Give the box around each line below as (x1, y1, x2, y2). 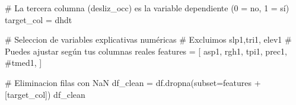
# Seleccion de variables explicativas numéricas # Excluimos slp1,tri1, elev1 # (5, 33, 292, 46)
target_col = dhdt (5, 13, 72, 26)
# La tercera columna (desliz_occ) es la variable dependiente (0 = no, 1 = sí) (5, 2, 289, 14)
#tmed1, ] (5, 56, 42, 69)
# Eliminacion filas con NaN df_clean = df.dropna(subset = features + (5, 76, 261, 88)
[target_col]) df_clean (5, 88, 85, 100)
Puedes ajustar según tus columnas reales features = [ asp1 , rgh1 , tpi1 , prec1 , (5, 44, 287, 57)
